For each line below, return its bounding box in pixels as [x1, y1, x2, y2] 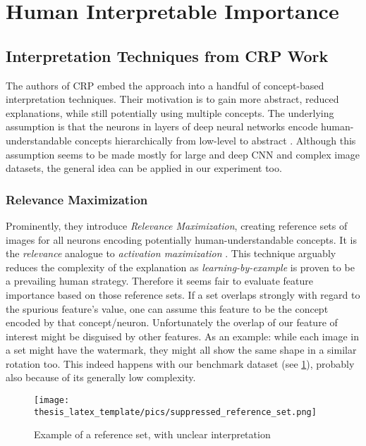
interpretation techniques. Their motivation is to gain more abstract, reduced [6, 92, 339, 106]
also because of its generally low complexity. [6, 370, 196, 385]
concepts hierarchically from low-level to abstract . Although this [75, 132, 356, 147]
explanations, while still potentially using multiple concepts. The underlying [6, 105, 334, 120]
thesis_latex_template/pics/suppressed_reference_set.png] [34, 407, 317, 417]
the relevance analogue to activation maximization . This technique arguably [6, 246, 336, 261]
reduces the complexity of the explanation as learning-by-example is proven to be [6, 259, 355, 274]
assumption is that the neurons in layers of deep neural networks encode [6, 119, 318, 134]
